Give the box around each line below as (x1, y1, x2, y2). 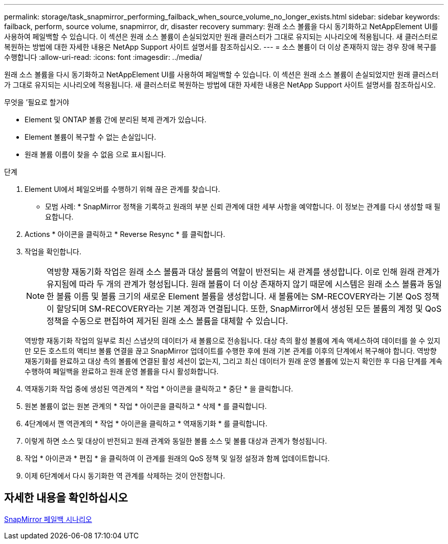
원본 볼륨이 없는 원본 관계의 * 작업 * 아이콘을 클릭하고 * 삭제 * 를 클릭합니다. (25, 402, 267, 410)
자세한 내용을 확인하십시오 (4, 491, 128, 505)
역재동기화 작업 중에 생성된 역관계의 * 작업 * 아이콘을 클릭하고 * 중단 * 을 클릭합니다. (25, 384, 294, 393)
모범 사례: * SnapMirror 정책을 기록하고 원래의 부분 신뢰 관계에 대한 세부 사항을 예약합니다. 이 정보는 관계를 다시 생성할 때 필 (45, 202, 441, 211)
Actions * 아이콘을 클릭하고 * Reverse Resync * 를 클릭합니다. (25, 230, 226, 238)
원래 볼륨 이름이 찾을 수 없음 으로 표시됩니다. (25, 150, 166, 159)
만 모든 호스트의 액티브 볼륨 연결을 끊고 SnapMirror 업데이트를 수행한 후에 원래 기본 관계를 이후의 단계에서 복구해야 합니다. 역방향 (25, 346, 437, 355)
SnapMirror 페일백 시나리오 (4, 514, 92, 524)
